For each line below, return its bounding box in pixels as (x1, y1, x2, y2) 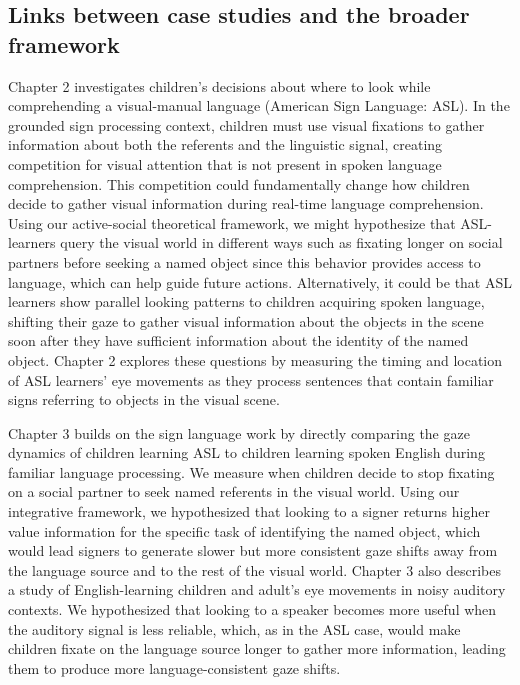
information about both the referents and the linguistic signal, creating (8, 134, 443, 155)
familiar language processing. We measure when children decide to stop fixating (8, 461, 495, 482)
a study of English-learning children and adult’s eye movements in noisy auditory (8, 579, 506, 600)
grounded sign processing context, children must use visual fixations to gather (8, 114, 485, 135)
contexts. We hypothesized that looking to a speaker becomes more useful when (8, 599, 497, 620)
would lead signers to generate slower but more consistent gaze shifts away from (8, 540, 498, 561)
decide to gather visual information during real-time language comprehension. (8, 193, 484, 214)
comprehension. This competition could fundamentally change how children (8, 173, 470, 194)
